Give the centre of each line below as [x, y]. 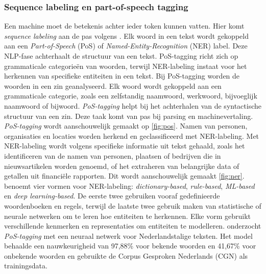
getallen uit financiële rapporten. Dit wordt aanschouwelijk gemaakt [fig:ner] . [124, 176]
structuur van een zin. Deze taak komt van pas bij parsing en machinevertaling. [129, 116]
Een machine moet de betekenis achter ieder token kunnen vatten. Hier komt [124, 26]
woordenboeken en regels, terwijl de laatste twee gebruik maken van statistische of [133, 205]
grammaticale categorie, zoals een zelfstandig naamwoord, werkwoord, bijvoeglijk [131, 96]
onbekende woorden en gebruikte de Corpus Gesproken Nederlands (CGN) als [126, 255]
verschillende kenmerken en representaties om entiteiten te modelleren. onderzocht [133, 226]
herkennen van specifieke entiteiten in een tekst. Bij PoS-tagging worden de [122, 76]
